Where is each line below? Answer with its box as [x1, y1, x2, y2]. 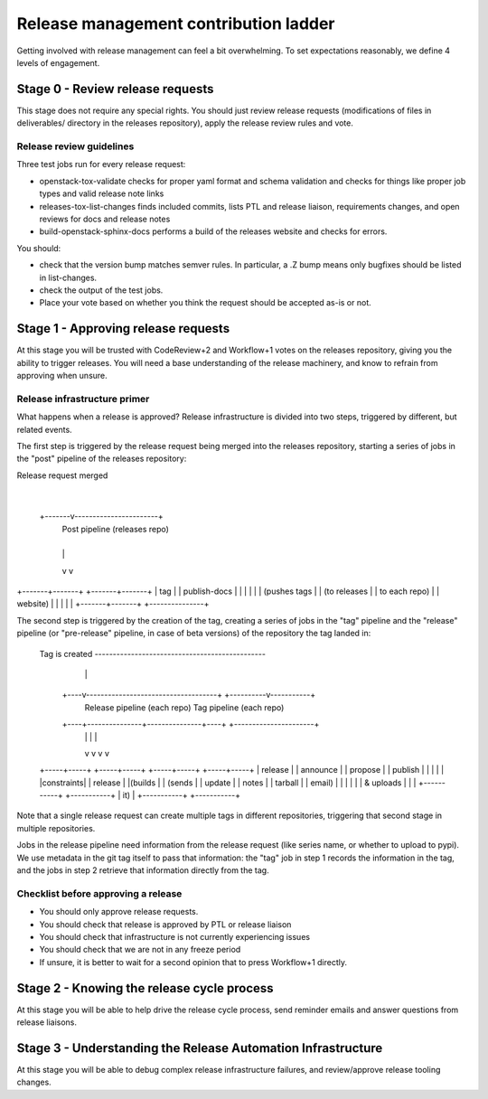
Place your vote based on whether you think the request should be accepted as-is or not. [39, 297, 371, 308]
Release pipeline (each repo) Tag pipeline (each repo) [84, 701, 285, 713]
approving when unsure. [16, 370, 108, 380]
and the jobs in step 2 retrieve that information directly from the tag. [16, 865, 270, 876]
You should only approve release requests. [39, 906, 199, 917]
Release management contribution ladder [16, 14, 335, 33]
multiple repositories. [16, 822, 96, 833]
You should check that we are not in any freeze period [39, 944, 241, 955]
